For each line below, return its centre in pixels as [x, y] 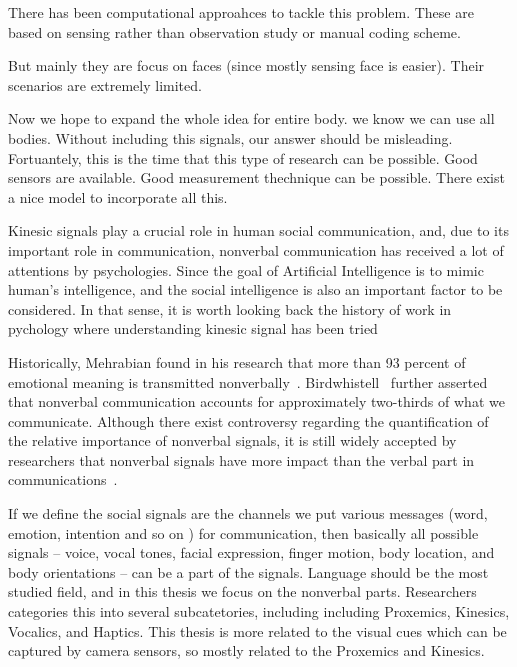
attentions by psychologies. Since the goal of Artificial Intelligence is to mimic [246, 269]
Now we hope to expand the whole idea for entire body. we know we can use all [251, 118]
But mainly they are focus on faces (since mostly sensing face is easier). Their [246, 65]
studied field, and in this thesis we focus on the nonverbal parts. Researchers [242, 591]
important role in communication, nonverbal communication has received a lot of [256, 249]
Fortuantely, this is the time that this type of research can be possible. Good [243, 157]
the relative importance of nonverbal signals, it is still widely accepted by [232, 440]
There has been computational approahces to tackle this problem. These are [241, 12]
